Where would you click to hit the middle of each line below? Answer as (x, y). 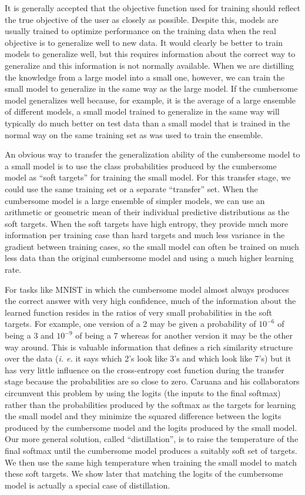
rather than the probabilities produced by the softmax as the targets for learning (150, 404)
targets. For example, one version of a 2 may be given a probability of (130, 324)
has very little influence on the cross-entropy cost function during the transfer (145, 369)
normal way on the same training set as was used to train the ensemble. (134, 134)
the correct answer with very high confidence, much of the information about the (150, 301)
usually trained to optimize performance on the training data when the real (140, 31)
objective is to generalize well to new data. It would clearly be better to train (144, 42)
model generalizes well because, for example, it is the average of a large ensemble (150, 100)
